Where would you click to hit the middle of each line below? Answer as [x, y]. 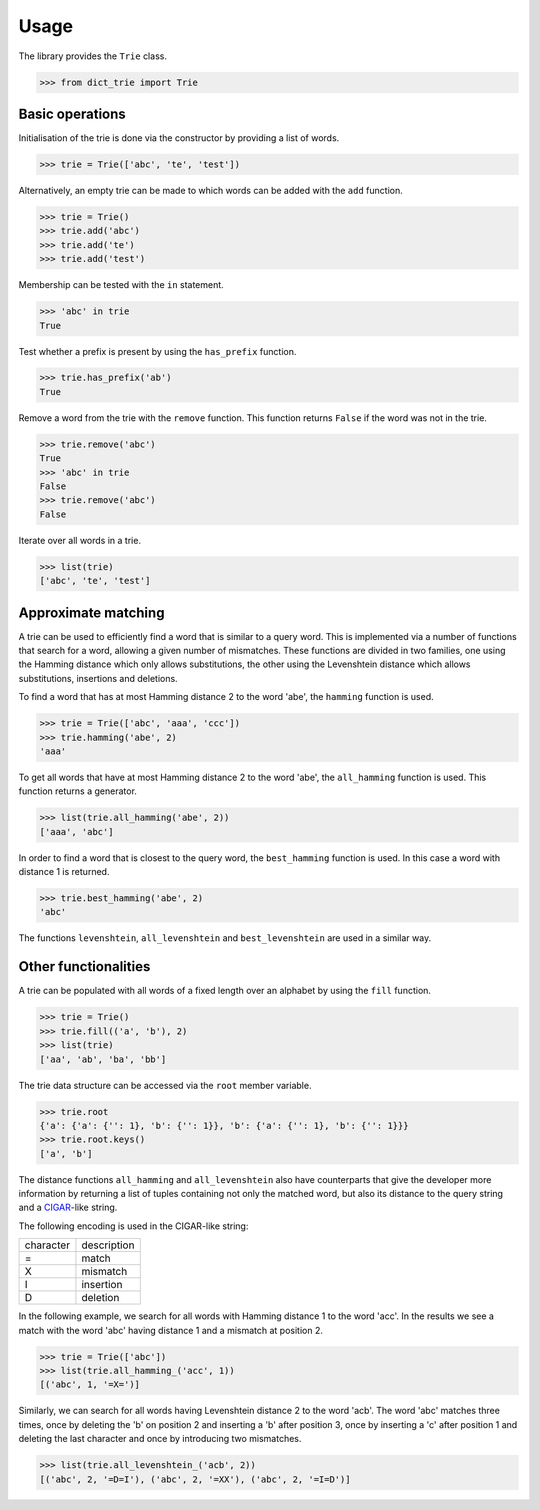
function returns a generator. [77, 791]
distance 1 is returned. [64, 872]
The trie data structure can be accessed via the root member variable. [165, 1085]
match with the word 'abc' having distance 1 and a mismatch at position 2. [171, 1330]
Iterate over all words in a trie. [80, 540]
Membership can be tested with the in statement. [121, 285]
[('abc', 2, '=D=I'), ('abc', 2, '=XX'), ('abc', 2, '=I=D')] [195, 1479]
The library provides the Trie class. [92, 56]
